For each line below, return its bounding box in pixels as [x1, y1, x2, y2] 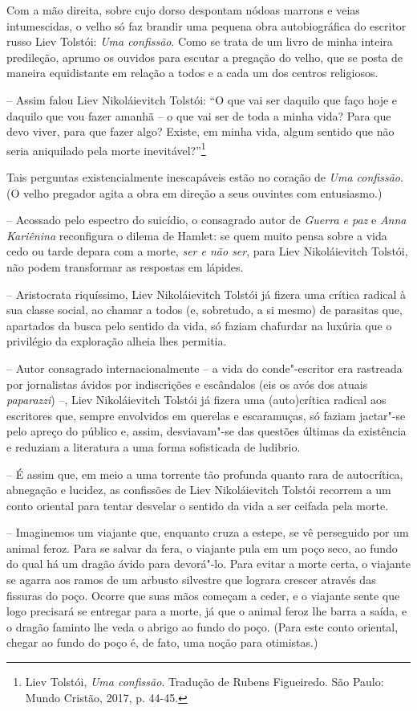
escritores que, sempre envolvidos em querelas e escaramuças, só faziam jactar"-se [6, 407, 406, 423]
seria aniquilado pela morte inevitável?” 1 [6, 139, 206, 158]
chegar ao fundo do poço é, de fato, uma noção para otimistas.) [6, 634, 318, 651]
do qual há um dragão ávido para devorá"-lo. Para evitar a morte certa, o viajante [6, 555, 411, 572]
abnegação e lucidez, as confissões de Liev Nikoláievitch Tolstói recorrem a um [6, 481, 391, 498]
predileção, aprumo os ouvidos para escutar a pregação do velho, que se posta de [6, 48, 403, 65]
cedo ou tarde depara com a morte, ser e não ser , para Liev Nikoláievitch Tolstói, [6, 243, 408, 259]
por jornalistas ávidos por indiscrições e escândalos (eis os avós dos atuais [6, 375, 368, 392]
